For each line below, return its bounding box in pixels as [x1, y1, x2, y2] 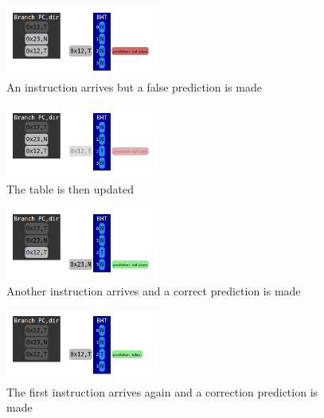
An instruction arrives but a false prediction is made [6, 79, 262, 96]
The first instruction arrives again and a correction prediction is [6, 383, 318, 400]
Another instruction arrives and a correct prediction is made [6, 282, 301, 299]
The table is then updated [6, 180, 134, 197]
